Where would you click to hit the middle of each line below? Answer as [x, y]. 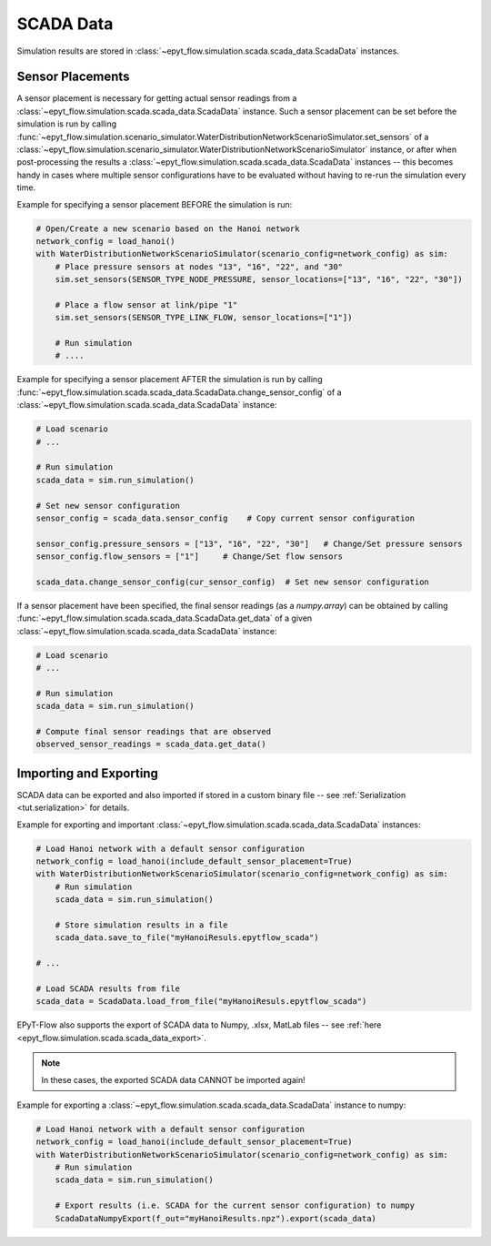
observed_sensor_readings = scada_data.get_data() [151, 745]
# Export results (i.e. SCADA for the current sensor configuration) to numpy [235, 1205]
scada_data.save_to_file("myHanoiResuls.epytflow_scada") [187, 938]
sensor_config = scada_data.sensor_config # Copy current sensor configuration [225, 518]
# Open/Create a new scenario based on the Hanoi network [168, 228]
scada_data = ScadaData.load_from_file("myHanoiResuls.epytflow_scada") [201, 1002]
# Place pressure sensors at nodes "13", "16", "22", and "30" [199, 267]
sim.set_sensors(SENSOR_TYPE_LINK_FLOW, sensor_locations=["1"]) [204, 318]
